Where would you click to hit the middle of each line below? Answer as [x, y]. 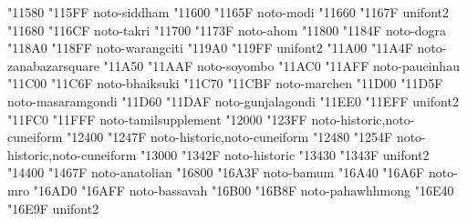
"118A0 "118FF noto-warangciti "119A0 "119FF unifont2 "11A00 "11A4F [210, 48]
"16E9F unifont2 [53, 208]
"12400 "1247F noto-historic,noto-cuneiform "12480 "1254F [230, 137]
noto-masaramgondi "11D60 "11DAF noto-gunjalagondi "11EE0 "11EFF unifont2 [233, 100]
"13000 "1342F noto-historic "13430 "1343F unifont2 [285, 154]
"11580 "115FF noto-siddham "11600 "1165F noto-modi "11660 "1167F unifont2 [228, 12]
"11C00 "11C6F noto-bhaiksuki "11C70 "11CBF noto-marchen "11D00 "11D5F [225, 83]
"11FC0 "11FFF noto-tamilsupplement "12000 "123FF [157, 119]
